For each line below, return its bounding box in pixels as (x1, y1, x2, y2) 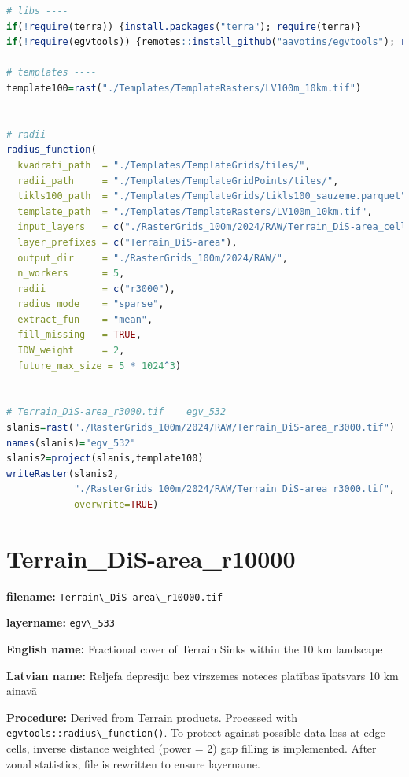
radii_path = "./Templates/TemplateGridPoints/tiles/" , (17, 175, 339, 187)
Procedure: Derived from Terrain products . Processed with (6, 709, 297, 725)
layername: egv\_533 (6, 614, 115, 631)
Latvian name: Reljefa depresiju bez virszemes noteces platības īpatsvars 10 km (6, 667, 399, 683)
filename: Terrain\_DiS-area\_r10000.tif (6, 587, 223, 604)
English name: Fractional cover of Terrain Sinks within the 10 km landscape (6, 641, 383, 657)
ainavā (6, 683, 37, 699)
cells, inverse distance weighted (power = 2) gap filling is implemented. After (6, 740, 377, 757)
